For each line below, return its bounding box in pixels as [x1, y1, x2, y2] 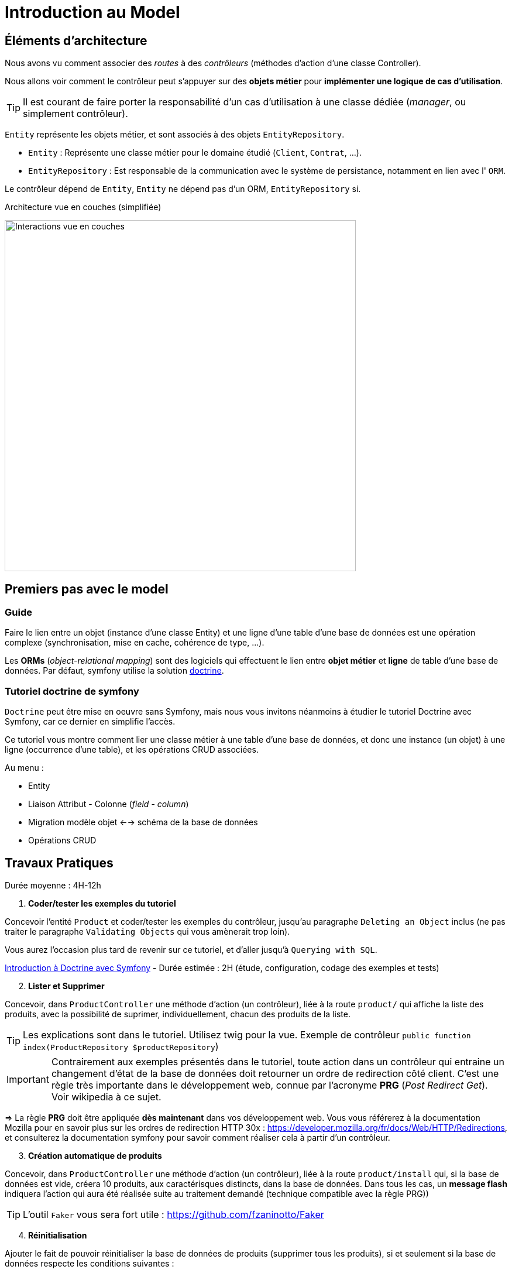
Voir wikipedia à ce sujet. [51, 1090, 161, 1103]
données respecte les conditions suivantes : [5, 1258, 174, 1268]
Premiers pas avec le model [5, 581, 169, 596]
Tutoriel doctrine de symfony [5, 685, 139, 697]
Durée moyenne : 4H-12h [5, 880, 101, 890]
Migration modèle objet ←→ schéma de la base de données [28, 817, 258, 828]
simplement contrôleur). [23, 108, 128, 120]
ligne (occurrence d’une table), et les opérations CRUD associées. [5, 744, 259, 755]
